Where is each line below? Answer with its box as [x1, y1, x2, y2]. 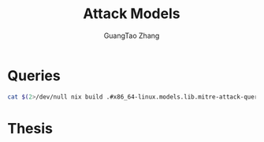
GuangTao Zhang [103, 31, 160, 40]
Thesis [7, 119, 53, 137]
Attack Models [83, 5, 180, 23]
